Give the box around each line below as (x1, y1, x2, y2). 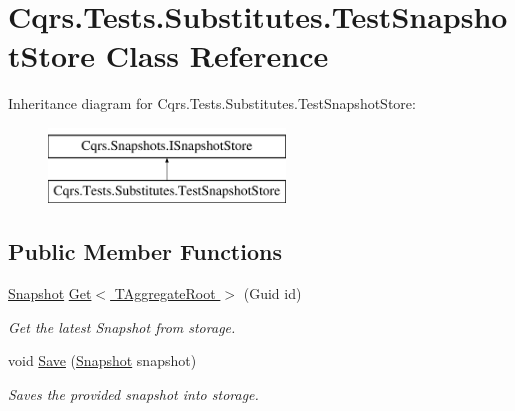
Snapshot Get (8, 283, 92, 304)
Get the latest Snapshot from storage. (8, 316, 236, 337)
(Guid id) (243, 283, 302, 304)
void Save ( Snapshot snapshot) (8, 350, 197, 371)
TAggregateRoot (114, 283, 216, 304)
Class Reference (105, 35, 329, 76)
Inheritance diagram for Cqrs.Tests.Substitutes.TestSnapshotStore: (8, 93, 416, 114)
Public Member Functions (8, 236, 282, 267)
